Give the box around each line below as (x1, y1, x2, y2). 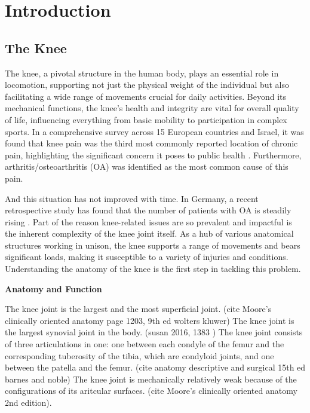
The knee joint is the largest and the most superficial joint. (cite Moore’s (5, 302, 272, 315)
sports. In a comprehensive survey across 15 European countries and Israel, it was (5, 125, 304, 137)
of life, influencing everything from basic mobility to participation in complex (5, 113, 287, 126)
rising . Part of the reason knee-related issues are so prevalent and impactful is (5, 215, 292, 228)
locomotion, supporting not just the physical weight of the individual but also (5, 78, 290, 91)
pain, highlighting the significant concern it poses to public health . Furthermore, (5, 148, 302, 161)
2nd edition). (5, 396, 52, 409)
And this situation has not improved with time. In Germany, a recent (5, 192, 259, 204)
